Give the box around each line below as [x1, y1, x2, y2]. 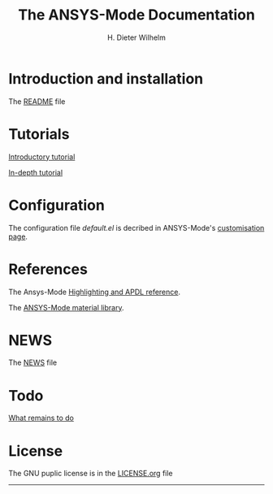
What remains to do [8, 413, 75, 423]
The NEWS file [8, 357, 58, 367]
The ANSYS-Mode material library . [8, 302, 124, 312]
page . [8, 232, 28, 241]
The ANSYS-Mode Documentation [17, 6, 256, 24]
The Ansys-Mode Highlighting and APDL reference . [8, 287, 181, 297]
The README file [8, 96, 66, 106]
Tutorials [8, 124, 70, 143]
